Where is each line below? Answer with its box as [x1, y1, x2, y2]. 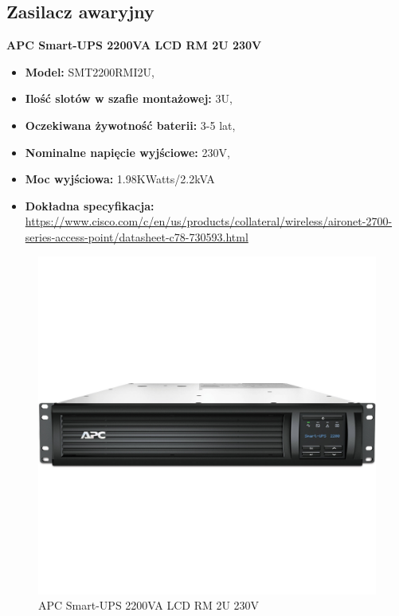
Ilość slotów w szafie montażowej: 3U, [25, 90, 233, 107]
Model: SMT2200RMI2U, [25, 63, 155, 80]
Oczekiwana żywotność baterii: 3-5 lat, [25, 116, 236, 133]
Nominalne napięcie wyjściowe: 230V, [25, 143, 230, 160]
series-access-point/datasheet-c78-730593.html [25, 228, 248, 245]
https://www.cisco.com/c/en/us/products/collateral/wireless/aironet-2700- [25, 213, 393, 230]
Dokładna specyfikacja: [25, 197, 155, 214]
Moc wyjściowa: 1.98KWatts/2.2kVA [25, 171, 215, 187]
